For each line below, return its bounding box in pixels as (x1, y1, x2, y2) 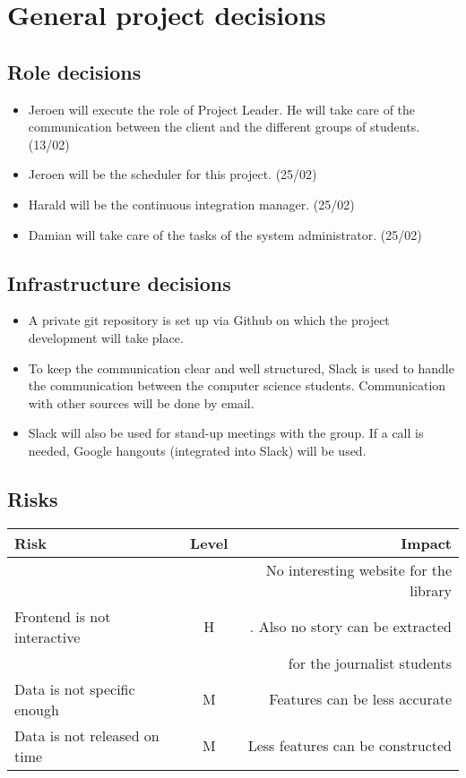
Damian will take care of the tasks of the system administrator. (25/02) (28, 225, 422, 244)
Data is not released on (14, 724, 160, 746)
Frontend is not (14, 605, 111, 627)
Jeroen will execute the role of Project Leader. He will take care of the (28, 99, 416, 118)
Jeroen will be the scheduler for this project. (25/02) (28, 165, 317, 184)
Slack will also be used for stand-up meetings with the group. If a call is (28, 423, 424, 442)
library (410, 579, 452, 601)
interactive (14, 626, 81, 647)
